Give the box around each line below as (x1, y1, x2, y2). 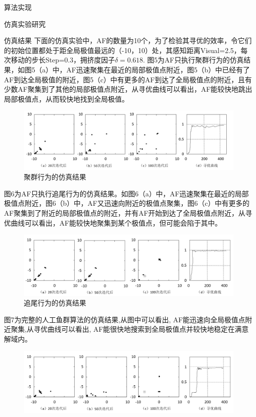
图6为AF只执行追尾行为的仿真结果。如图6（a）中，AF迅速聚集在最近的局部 (4, 188, 249, 198)
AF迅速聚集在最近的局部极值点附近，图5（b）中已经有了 (66, 64, 250, 74)
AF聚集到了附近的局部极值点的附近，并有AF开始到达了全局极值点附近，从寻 (4, 207, 253, 218)
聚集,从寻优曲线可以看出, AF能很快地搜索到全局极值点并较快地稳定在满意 (10, 324, 249, 334)
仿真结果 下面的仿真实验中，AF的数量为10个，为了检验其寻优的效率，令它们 (4, 35, 252, 46)
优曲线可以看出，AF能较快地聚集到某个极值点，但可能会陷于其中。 (4, 217, 222, 228)
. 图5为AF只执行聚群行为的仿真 (143, 55, 244, 65)
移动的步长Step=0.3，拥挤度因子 (10, 55, 115, 65)
